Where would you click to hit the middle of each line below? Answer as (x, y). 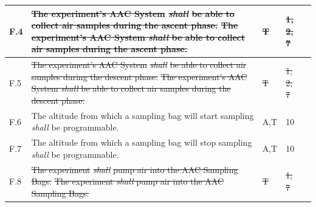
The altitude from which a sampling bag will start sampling (143, 115)
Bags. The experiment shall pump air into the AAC (128, 181)
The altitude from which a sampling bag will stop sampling (142, 142)
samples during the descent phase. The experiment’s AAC (139, 76)
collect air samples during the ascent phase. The (135, 25)
